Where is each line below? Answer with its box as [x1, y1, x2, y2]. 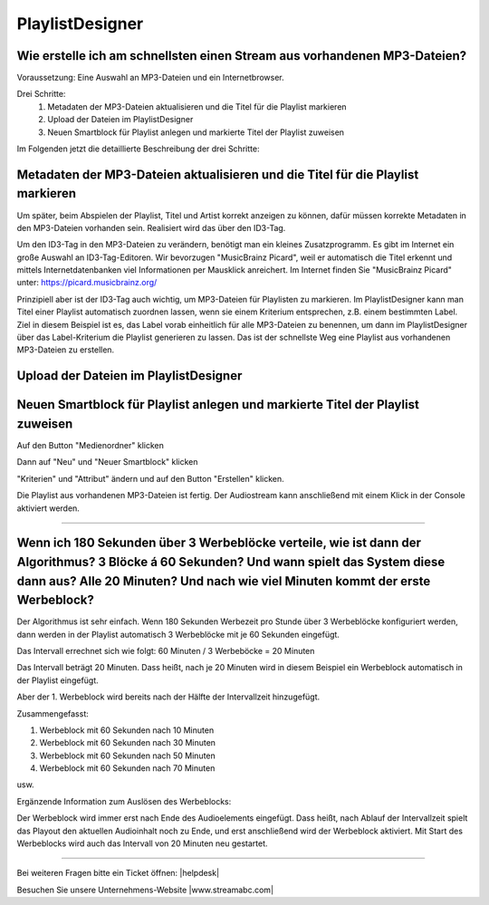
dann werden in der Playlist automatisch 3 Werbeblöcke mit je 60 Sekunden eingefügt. [16, 629, 340, 640]
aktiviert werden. [16, 503, 81, 514]
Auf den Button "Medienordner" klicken [16, 439, 165, 450]
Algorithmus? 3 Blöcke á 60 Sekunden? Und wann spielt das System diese [16, 554, 446, 570]
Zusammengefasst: [16, 708, 90, 719]
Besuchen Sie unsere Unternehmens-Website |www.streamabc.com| [16, 884, 274, 895]
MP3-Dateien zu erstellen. [16, 344, 115, 355]
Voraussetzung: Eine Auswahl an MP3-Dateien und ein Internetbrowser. [16, 72, 284, 83]
